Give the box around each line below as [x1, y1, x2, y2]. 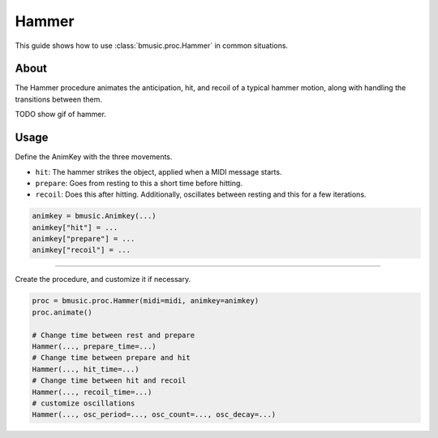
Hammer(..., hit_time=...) [32, 364, 140, 374]
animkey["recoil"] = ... [32, 245, 131, 255]
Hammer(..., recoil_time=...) [32, 387, 152, 397]
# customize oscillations [32, 398, 135, 408]
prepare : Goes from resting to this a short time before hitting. [35, 178, 243, 188]
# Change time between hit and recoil [32, 376, 187, 385]
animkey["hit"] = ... [32, 223, 118, 232]
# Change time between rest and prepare [32, 330, 195, 340]
